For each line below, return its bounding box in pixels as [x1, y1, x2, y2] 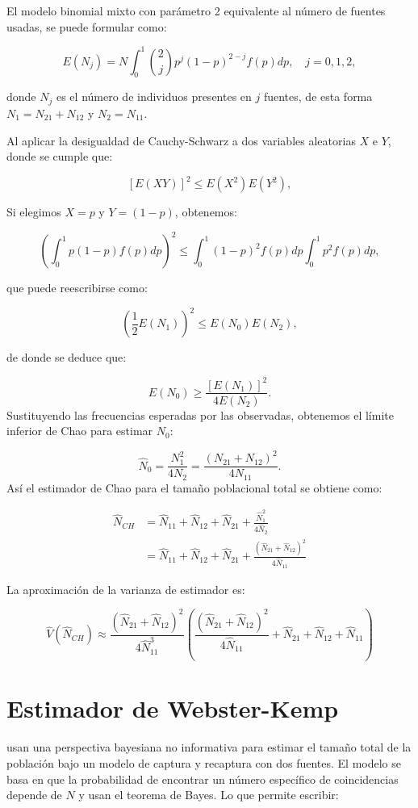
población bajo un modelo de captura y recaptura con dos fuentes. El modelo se [6, 754, 402, 771]
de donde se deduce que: [6, 349, 127, 366]
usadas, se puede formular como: [6, 18, 167, 35]
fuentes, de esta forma [263, 88, 373, 105]
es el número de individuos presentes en [56, 88, 252, 105]
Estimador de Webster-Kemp [6, 692, 339, 725]
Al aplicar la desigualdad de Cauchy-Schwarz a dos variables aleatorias [6, 132, 356, 149]
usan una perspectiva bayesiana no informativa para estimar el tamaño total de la [6, 739, 412, 756]
